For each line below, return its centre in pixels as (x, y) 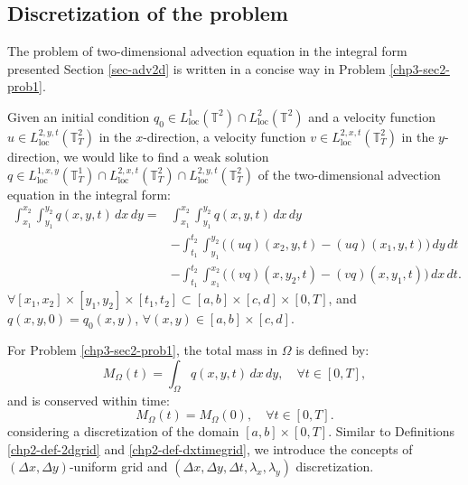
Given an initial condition (79, 116)
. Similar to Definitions (392, 431)
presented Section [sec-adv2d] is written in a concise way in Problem (197, 68)
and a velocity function (372, 116)
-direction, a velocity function (225, 136)
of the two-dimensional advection (349, 174)
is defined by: (332, 350)
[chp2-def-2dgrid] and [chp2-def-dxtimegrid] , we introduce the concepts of (210, 448)
